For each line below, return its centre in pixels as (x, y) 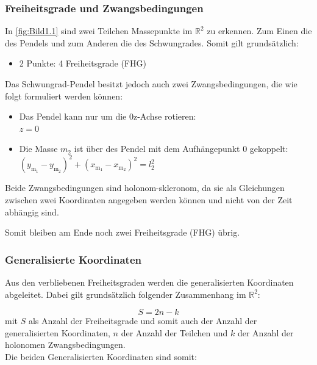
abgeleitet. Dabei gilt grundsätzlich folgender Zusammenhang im (126, 294)
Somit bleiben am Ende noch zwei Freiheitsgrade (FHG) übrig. (123, 232)
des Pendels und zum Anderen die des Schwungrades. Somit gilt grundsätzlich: (152, 42)
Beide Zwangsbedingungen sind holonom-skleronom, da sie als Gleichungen (145, 188)
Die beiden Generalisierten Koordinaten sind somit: (101, 357)
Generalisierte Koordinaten (73, 259)
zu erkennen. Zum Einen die (259, 31)
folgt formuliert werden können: (64, 96)
